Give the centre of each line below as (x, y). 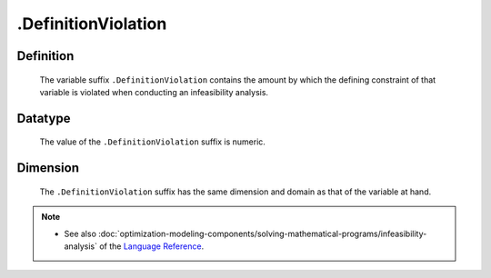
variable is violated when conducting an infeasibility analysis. (154, 92)
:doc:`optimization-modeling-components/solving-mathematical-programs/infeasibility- (263, 233)
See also (80, 233)
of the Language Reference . (151, 246)
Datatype (44, 118)
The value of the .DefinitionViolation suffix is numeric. (152, 142)
